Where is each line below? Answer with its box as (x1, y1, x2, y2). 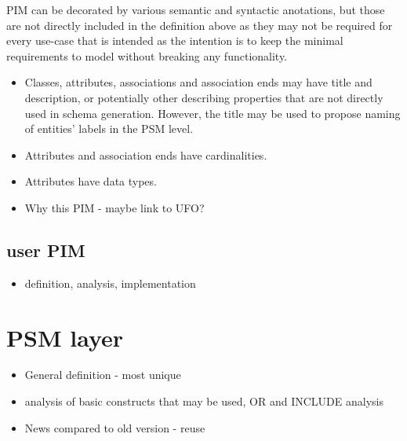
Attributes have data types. (24, 173, 157, 189)
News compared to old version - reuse (24, 419, 205, 435)
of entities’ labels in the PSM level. (24, 120, 194, 137)
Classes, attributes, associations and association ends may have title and (24, 74, 372, 90)
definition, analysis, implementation (24, 274, 196, 291)
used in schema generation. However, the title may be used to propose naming (24, 105, 401, 121)
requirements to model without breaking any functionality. (6, 47, 288, 64)
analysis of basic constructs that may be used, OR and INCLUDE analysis (24, 393, 383, 410)
